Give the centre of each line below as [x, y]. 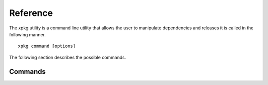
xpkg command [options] [47, 46]
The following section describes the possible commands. [67, 57]
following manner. [27, 34]
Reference [31, 13]
